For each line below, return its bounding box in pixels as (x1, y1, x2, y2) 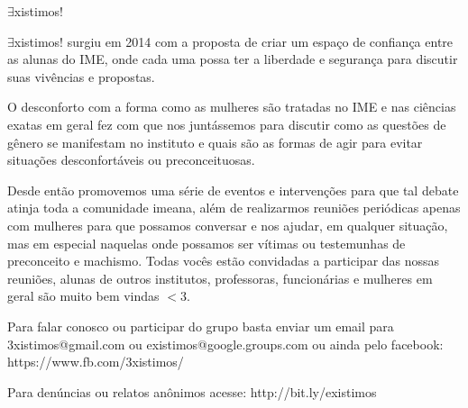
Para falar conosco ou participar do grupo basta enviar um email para (7, 316, 394, 335)
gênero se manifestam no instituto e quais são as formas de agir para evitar (7, 132, 423, 151)
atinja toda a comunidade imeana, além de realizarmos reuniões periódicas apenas (7, 198, 461, 217)
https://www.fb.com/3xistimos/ (7, 352, 184, 371)
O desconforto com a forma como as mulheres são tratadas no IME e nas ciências (7, 97, 456, 116)
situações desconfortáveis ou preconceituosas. (7, 150, 255, 169)
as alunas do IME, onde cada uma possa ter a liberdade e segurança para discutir (7, 50, 458, 68)
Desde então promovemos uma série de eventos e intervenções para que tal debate (7, 180, 459, 199)
